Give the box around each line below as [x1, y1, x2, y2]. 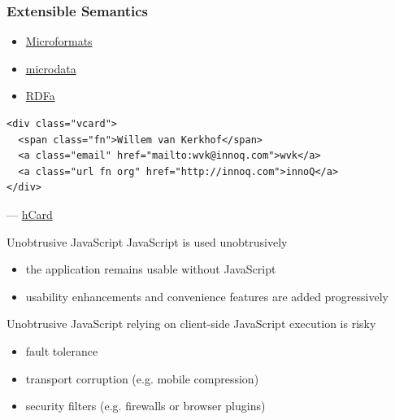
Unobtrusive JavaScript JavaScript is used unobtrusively [7, 233, 288, 250]
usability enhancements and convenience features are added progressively [25, 287, 388, 304]
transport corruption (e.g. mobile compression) [25, 370, 259, 387]
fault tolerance [25, 342, 98, 359]
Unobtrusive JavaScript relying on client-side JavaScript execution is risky [7, 315, 376, 332]
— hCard [7, 205, 53, 222]
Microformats [25, 33, 93, 50]
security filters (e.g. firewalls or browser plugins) [25, 397, 266, 414]
